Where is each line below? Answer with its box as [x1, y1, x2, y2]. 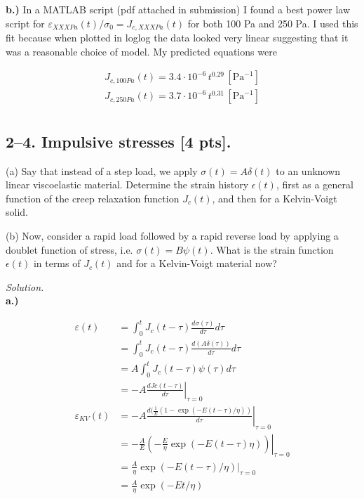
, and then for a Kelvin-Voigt [212, 190, 337, 205]
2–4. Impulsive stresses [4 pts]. [6, 130, 231, 152]
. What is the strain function [210, 242, 334, 257]
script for [6, 15, 45, 30]
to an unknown [276, 163, 341, 178]
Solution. [6, 279, 44, 294]
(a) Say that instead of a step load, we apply [6, 163, 198, 178]
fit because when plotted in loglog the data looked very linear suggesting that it [6, 30, 349, 45]
